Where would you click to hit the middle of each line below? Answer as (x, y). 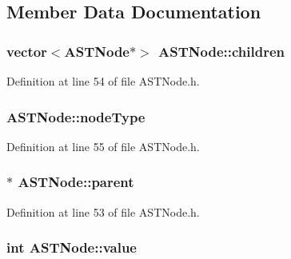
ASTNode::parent (76, 182)
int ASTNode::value (72, 247)
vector (27, 51)
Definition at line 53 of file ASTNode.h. (103, 211)
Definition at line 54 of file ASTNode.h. (103, 81)
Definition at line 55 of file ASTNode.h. (103, 146)
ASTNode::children (221, 51)
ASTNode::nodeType (76, 116)
